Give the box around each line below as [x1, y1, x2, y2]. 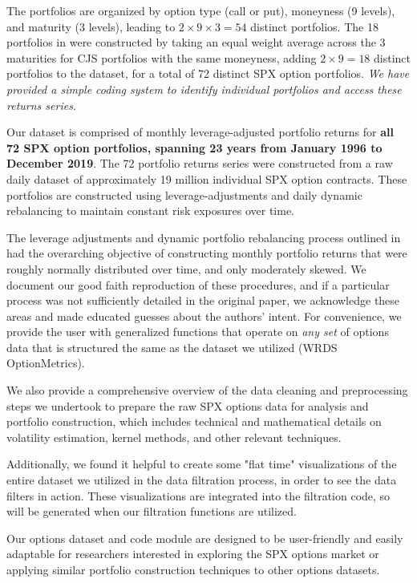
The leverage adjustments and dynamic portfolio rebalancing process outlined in [6, 229, 401, 245]
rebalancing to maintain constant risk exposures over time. [6, 202, 295, 219]
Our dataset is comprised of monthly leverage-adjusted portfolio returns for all [6, 123, 394, 140]
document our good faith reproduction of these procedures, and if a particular [6, 276, 390, 293]
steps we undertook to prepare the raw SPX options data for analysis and [6, 397, 369, 414]
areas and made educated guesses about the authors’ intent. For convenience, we [6, 307, 402, 324]
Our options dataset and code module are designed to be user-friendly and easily [6, 529, 403, 546]
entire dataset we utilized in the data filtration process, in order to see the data [6, 472, 397, 488]
